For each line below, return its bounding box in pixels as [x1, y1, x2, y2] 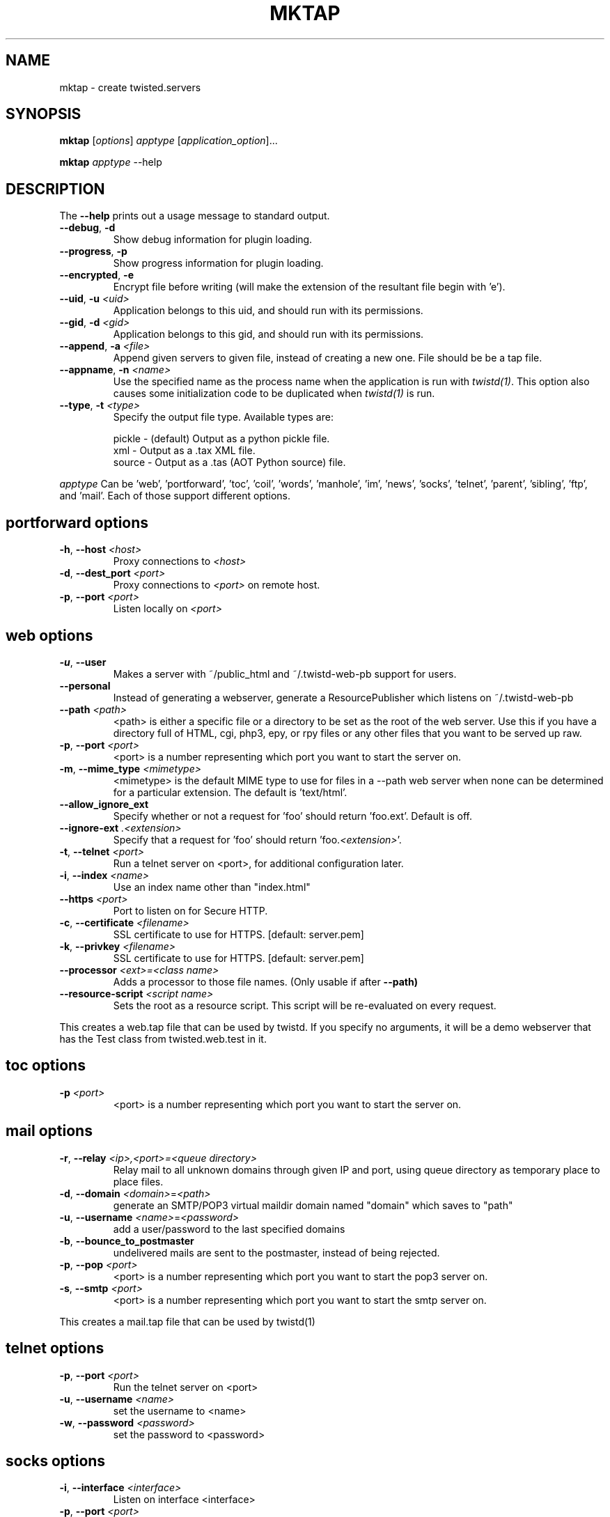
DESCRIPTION [6, 180, 105, 198]
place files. [113, 1175, 164, 1188]
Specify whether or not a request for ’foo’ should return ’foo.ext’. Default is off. [113, 809, 473, 822]
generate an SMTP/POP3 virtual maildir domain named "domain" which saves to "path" [113, 1199, 513, 1211]
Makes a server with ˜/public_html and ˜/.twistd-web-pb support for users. [113, 667, 457, 680]
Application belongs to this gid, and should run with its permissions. [113, 328, 424, 341]
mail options [6, 1122, 93, 1140]
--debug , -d [59, 221, 116, 234]
